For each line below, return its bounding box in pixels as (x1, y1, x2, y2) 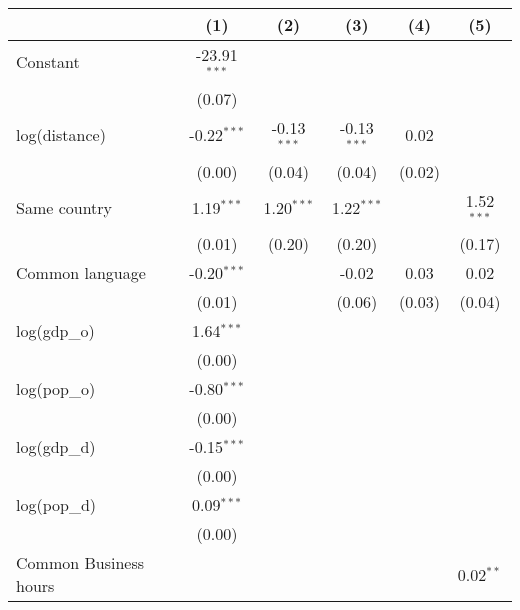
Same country (16, 195, 113, 219)
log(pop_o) (16, 377, 96, 401)
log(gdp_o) (16, 319, 95, 343)
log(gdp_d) (16, 435, 96, 459)
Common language (16, 261, 146, 285)
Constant (16, 50, 80, 74)
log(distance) (16, 123, 106, 147)
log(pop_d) (16, 493, 97, 517)
